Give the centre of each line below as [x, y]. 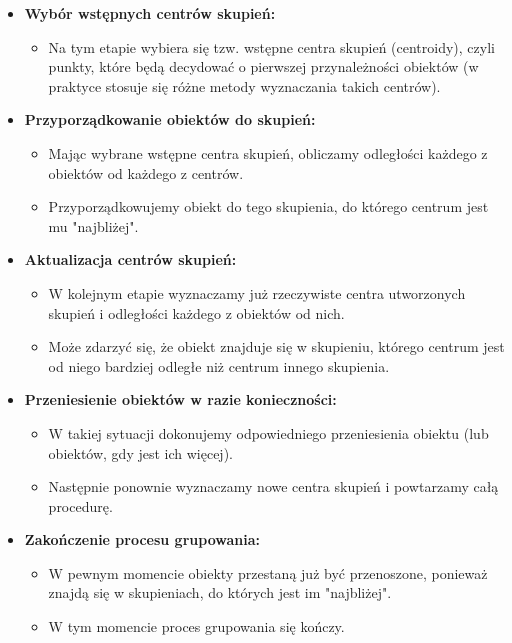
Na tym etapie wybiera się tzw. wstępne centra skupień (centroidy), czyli [271, 46]
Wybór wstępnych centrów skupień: [150, 13]
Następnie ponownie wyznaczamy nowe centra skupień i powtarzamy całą [273, 486]
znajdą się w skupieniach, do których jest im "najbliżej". [220, 592]
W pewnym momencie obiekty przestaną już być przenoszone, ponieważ [268, 572]
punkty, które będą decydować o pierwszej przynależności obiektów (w [263, 66]
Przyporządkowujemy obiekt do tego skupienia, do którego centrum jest [268, 206]
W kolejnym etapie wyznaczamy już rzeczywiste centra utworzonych [257, 292]
